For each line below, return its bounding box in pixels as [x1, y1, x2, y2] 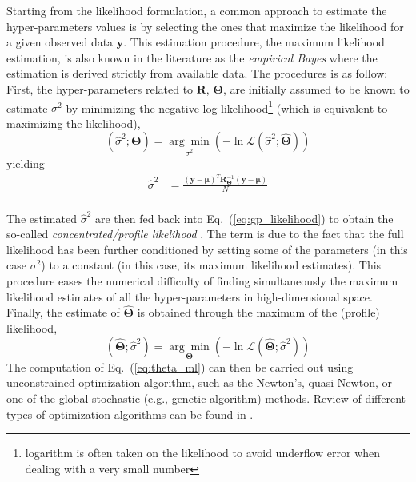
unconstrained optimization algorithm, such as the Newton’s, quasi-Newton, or [6, 374, 392, 391]
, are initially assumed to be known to [222, 80, 410, 97]
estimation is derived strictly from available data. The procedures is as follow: [6, 65, 388, 82]
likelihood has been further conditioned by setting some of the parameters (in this [6, 241, 408, 257]
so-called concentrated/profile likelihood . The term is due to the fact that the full [6, 225, 404, 242]
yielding [6, 155, 45, 172]
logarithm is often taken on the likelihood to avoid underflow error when [25, 444, 381, 461]
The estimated [6, 209, 77, 226]
